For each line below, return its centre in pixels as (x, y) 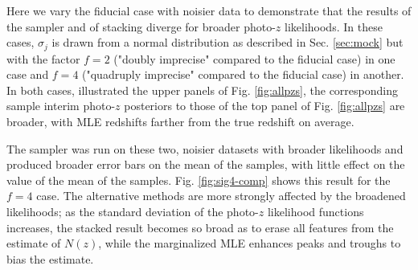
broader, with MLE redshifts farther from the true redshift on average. (180, 122)
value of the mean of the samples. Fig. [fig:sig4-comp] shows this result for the (199, 180)
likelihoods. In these (333, 26)
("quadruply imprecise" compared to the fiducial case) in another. (243, 74)
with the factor (43, 58)
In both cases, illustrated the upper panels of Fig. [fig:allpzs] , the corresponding (202, 90)
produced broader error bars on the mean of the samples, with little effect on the (206, 164)
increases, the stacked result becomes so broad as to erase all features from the (200, 227)
